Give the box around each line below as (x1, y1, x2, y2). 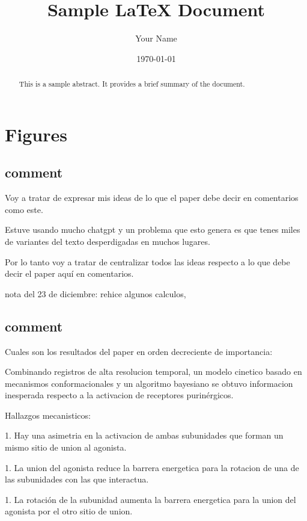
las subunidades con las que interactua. (5, 473, 149, 486)
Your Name (135, 32, 177, 45)
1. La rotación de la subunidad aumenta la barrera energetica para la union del (5, 493, 296, 505)
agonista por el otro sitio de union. (5, 505, 133, 517)
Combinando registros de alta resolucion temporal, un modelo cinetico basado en (5, 365, 302, 378)
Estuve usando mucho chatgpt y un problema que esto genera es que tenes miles (5, 223, 300, 236)
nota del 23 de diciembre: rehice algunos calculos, (5, 287, 186, 300)
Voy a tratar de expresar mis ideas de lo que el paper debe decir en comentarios (5, 191, 299, 204)
